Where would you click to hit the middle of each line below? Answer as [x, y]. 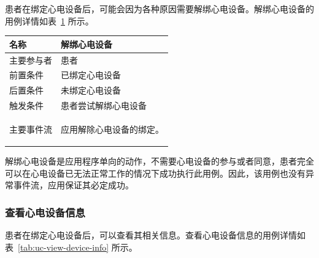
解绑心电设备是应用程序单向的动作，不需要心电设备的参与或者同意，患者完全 [159, 161]
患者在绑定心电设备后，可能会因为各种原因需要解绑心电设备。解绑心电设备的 [159, 9]
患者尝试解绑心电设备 [104, 105]
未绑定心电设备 [91, 90]
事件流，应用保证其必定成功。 [73, 185]
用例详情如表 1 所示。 [49, 20]
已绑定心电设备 [91, 75]
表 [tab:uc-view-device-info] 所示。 [71, 247]
